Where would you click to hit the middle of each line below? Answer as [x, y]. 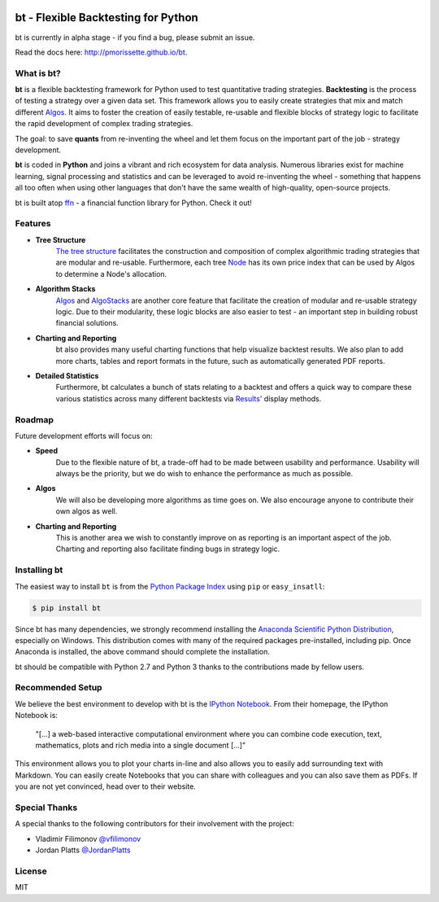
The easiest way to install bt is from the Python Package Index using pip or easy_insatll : [170, 586]
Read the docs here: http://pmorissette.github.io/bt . [101, 52]
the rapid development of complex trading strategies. [104, 124]
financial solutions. [87, 323]
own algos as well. [87, 511]
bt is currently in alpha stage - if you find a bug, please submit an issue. [135, 37]
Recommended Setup [59, 688]
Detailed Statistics [67, 376]
